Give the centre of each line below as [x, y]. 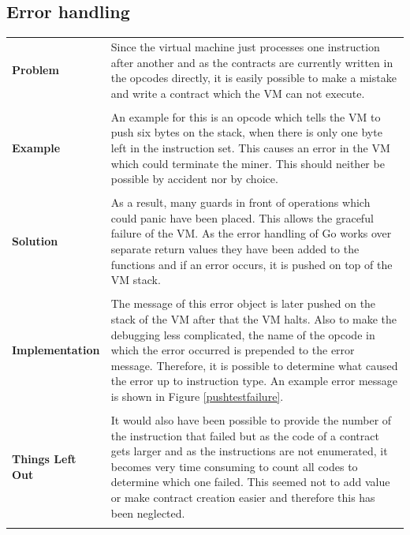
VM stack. [136, 280]
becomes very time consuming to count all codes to [234, 466]
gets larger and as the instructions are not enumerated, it [249, 451]
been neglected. [148, 513]
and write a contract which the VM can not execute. [238, 93]
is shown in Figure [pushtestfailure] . [197, 396]
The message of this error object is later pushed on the [243, 303]
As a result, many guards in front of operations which [240, 202]
